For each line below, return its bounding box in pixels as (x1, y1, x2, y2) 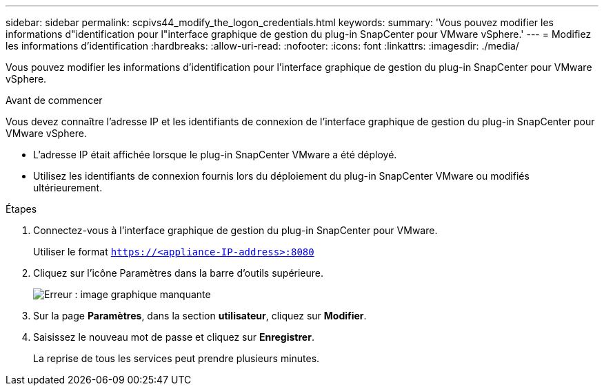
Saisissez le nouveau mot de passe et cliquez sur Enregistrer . (33, 331, 314, 343)
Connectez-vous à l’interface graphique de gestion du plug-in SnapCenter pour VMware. (33, 224, 438, 236)
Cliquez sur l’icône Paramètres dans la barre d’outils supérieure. (33, 267, 324, 279)
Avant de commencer (6, 94, 103, 106)
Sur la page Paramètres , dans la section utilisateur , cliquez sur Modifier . (33, 310, 367, 321)
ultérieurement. (33, 182, 103, 193)
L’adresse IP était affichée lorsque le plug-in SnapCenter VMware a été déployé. (33, 149, 397, 160)
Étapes (6, 203, 37, 215)
